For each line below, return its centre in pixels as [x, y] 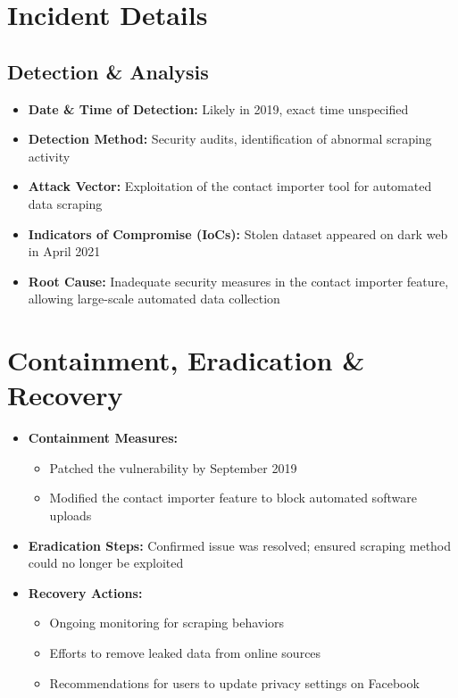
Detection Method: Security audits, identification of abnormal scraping [230, 139]
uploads [71, 515]
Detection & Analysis [108, 71]
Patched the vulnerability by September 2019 [173, 467]
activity [49, 156]
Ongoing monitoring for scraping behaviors [167, 623]
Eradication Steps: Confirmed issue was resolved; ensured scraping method [240, 545]
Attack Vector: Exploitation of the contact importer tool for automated [230, 186]
